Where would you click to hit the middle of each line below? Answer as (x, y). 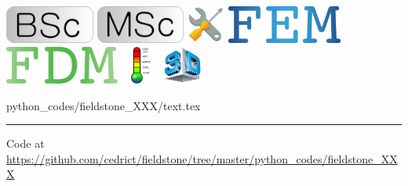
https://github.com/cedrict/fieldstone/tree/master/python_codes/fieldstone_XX (202, 158)
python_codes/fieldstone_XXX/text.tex (104, 105)
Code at (25, 143)
